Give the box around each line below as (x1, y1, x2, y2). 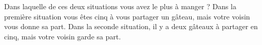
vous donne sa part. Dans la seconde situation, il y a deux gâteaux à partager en (4, 21, 258, 32)
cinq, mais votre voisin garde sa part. (4, 31, 121, 41)
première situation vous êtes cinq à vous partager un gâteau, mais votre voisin (4, 11, 250, 21)
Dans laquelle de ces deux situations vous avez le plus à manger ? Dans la (4, 1, 237, 11)
